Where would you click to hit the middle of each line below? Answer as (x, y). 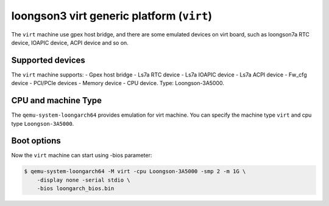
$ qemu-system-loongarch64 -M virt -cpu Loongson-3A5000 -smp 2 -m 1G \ (135, 171)
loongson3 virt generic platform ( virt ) (112, 16)
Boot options (36, 141)
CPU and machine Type (57, 101)
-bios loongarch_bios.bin (76, 189)
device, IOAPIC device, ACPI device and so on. (70, 43)
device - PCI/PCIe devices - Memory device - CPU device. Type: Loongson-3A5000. (118, 83)
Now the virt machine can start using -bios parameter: (82, 156)
